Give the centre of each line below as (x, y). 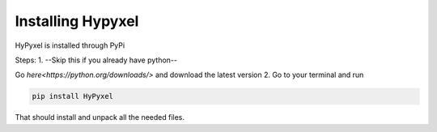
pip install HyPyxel (72, 96)
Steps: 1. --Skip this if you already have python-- (96, 60)
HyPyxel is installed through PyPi (70, 45)
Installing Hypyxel (77, 21)
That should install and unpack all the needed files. (100, 117)
